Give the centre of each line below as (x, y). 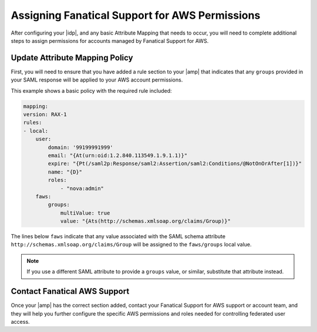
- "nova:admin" (82, 188)
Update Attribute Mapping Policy (72, 58)
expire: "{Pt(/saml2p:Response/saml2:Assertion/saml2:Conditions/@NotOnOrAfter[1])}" (175, 164)
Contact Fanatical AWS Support (70, 291)
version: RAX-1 (45, 114)
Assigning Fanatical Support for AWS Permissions (136, 15)
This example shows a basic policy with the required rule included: (92, 90)
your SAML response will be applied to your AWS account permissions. (97, 80)
